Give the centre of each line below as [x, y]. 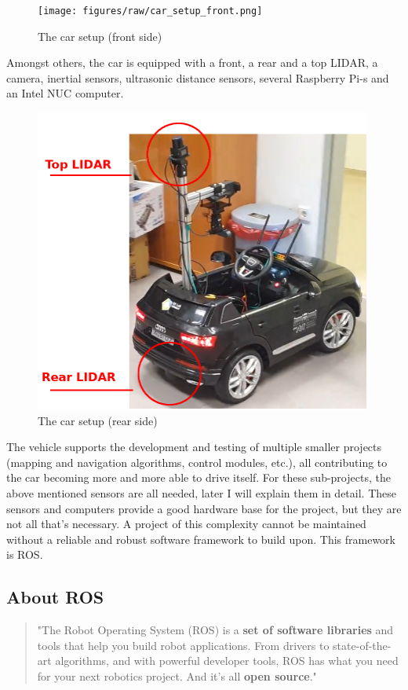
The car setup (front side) [100, 36]
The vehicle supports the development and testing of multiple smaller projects [194, 447]
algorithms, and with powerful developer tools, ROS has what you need [227, 661]
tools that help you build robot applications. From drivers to [183, 645]
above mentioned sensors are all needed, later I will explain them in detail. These [201, 492]
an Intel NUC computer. [65, 93]
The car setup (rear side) [98, 420]
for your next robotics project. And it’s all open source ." [177, 675]
